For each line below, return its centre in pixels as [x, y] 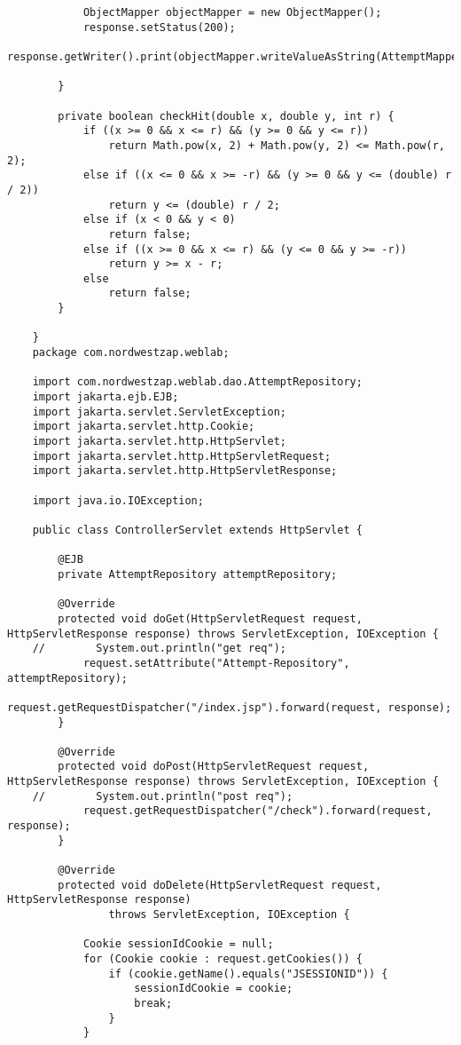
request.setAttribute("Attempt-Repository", [216, 663]
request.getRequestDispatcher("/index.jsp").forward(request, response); [230, 707]
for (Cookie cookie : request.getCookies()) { [223, 959]
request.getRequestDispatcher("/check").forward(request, [258, 811]
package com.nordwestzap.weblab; [131, 353]
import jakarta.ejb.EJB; [105, 397]
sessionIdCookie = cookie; [214, 989]
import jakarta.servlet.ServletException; [159, 412]
